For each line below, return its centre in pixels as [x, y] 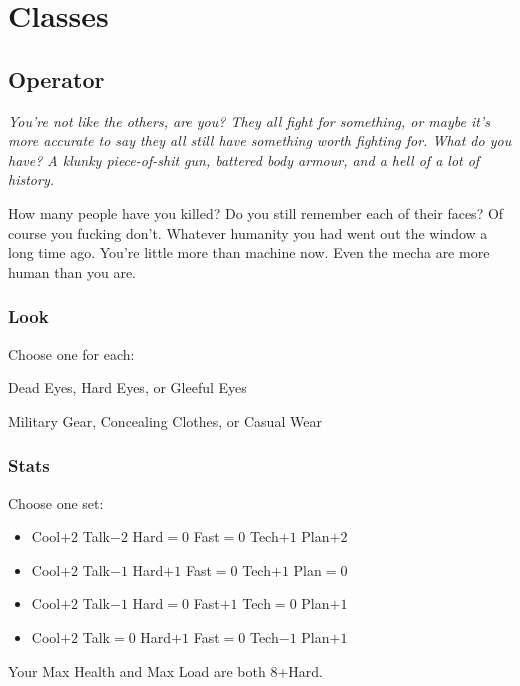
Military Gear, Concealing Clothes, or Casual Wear [165, 420]
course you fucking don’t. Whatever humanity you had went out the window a [248, 232]
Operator [56, 78]
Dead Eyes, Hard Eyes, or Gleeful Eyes [127, 387]
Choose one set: [56, 502]
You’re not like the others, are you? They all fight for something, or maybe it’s [249, 120]
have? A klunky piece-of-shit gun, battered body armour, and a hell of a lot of [244, 159]
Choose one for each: [71, 353]
